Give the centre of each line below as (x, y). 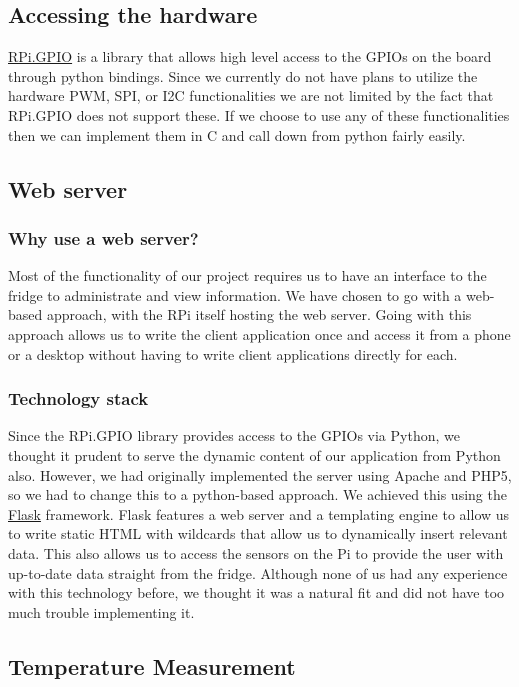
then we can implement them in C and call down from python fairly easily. (237, 134)
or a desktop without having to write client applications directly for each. (233, 353)
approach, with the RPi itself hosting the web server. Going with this (259, 314)
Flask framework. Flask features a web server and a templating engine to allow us (259, 513)
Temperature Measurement (152, 665)
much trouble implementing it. (101, 611)
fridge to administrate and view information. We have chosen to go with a (235, 294)
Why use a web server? (103, 237)
